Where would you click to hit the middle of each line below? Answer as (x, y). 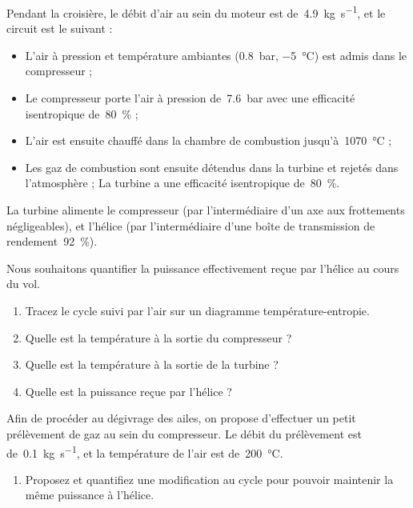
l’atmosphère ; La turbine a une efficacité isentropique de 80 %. (182, 183)
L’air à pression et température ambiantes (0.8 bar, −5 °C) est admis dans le (216, 55)
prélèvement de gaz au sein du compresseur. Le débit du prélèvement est (184, 433)
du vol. (24, 284)
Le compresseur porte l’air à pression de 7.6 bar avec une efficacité (190, 98)
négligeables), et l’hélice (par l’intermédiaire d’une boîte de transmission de (191, 225)
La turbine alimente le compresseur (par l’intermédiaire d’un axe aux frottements (206, 210)
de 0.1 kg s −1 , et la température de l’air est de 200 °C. (145, 451)
